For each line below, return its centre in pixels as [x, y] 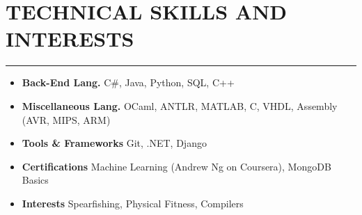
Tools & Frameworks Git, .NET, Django [114, 143]
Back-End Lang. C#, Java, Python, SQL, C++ [128, 82]
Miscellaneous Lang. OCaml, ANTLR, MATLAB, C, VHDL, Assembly [180, 105]
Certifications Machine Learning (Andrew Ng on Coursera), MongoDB [176, 166]
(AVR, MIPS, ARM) [66, 119]
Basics [35, 180]
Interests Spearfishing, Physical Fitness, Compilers [133, 203]
